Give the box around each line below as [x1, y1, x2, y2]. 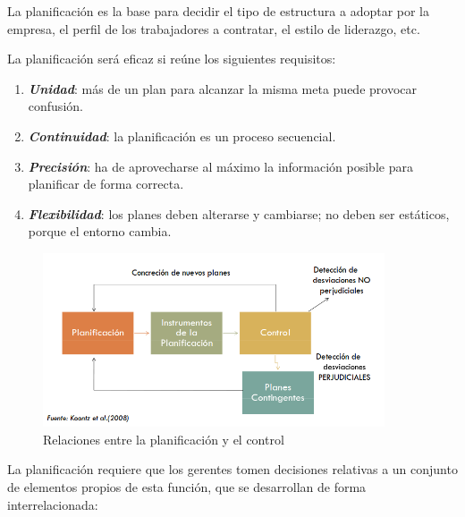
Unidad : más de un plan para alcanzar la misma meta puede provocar [28, 79, 418, 97]
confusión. [28, 97, 83, 115]
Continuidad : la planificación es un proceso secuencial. [28, 126, 336, 145]
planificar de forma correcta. [28, 174, 184, 193]
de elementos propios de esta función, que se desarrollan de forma [7, 477, 367, 496]
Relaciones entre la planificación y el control [43, 429, 284, 448]
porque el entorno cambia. [28, 222, 172, 241]
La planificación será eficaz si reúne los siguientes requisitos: [7, 49, 336, 68]
